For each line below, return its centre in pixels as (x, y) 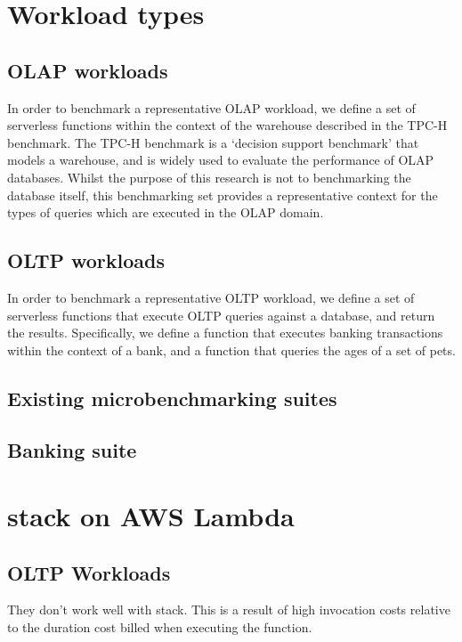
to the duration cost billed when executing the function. (160, 627)
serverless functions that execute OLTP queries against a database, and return (221, 315)
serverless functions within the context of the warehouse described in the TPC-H (227, 125)
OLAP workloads (88, 70)
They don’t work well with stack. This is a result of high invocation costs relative (229, 609)
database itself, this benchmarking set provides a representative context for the (223, 195)
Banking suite (72, 450)
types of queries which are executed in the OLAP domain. (166, 212)
